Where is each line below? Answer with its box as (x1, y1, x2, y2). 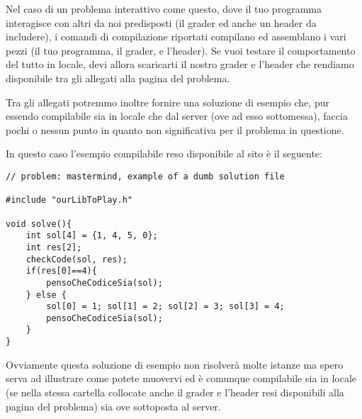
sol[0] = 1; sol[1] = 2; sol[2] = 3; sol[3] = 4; (46, 301, 285, 312)
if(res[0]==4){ (26, 266, 97, 276)
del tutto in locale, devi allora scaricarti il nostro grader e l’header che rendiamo (6, 57, 354, 72)
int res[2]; (26, 242, 82, 252)
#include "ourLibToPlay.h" (6, 195, 132, 206)
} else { (26, 289, 67, 300)
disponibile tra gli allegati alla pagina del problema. (6, 70, 230, 85)
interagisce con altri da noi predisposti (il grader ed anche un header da (6, 15, 317, 30)
